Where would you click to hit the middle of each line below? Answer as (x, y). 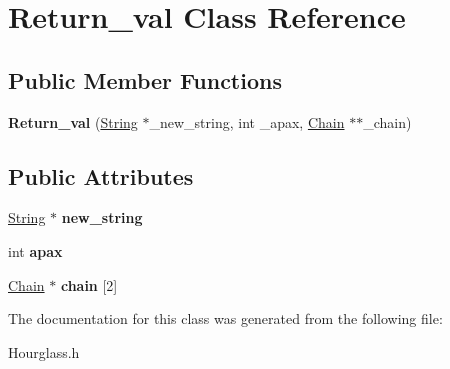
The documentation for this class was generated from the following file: (225, 318)
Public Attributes (101, 175)
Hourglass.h (44, 351)
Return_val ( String (73, 121)
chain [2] (89, 284)
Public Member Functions (145, 79)
